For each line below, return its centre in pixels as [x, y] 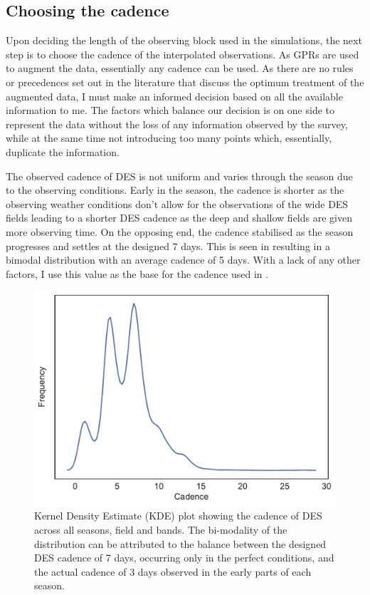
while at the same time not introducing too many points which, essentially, [169, 138]
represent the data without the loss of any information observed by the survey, [177, 124]
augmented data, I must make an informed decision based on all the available [174, 96]
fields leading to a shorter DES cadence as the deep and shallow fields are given [179, 218]
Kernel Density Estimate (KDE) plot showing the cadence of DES [178, 516]
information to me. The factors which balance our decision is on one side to [170, 110]
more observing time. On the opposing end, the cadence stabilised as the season [180, 231]
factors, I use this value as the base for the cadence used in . [137, 273]
